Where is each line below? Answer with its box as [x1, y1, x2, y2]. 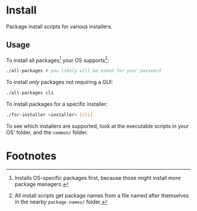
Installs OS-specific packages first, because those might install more [14, 174, 181, 181]
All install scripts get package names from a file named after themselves [14, 192, 189, 199]
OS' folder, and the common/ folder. [6, 129, 88, 136]
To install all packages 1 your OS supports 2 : [6, 55, 110, 63]
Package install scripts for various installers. [6, 23, 113, 30]
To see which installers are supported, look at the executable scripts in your [6, 123, 189, 130]
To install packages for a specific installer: [6, 101, 108, 108]
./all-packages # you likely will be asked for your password [6, 68, 161, 74]
